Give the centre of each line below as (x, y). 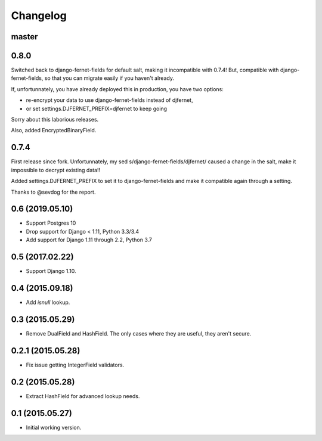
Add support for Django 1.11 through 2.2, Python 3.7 (89, 240)
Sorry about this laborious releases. (55, 120)
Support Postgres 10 (51, 223)
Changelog (39, 15)
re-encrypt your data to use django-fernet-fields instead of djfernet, (109, 100)
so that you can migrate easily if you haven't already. (109, 78)
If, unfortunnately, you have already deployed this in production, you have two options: (117, 89)
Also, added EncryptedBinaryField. (54, 131)
